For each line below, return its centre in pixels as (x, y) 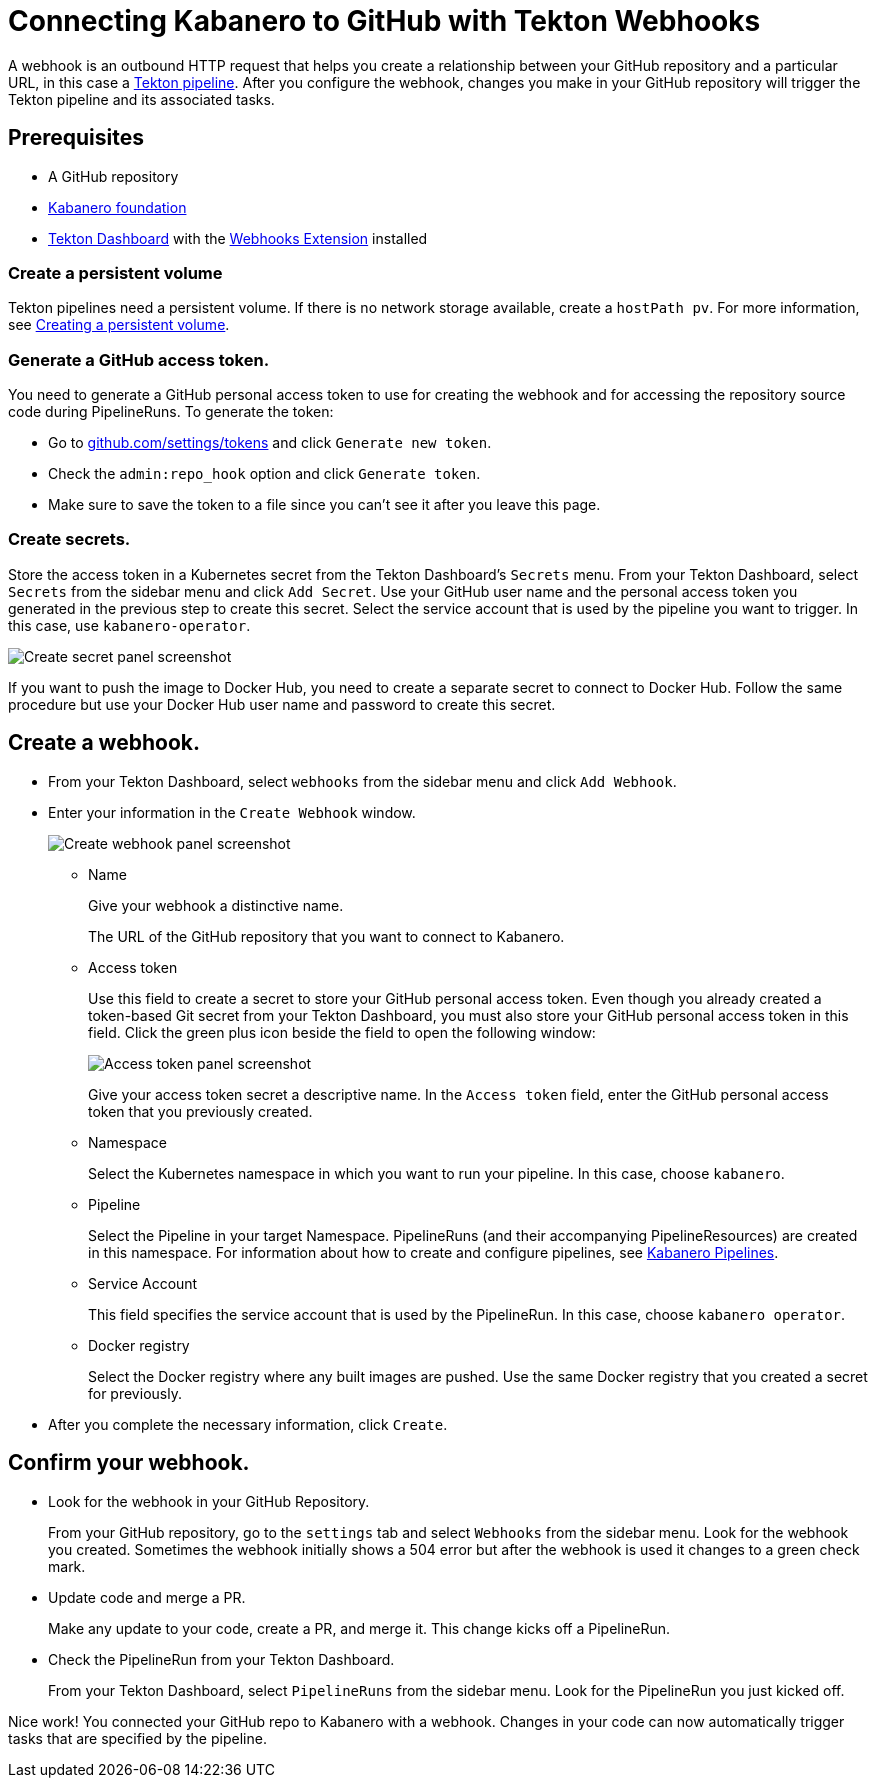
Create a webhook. (104, 743)
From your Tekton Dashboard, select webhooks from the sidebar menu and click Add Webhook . (362, 781)
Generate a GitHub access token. (139, 359)
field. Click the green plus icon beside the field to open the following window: (342, 1032)
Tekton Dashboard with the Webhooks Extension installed (238, 238)
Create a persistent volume (115, 272)
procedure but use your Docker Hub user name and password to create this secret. (282, 704)
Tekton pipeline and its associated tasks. (141, 99)
